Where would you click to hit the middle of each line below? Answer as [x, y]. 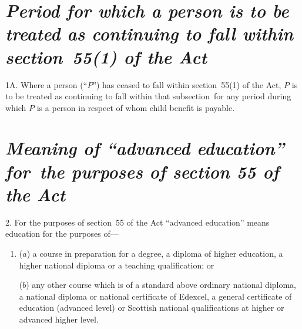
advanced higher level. [59, 319]
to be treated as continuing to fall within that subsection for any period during [148, 96]
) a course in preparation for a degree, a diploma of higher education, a [155, 253]
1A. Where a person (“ [46, 84]
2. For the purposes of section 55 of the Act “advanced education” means [137, 222]
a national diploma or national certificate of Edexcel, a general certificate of [155, 296]
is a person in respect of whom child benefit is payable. [136, 107]
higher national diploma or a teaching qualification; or [117, 265]
